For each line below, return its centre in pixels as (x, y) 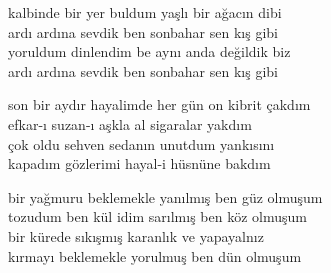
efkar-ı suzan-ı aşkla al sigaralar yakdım (130, 123)
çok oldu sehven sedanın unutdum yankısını (141, 143)
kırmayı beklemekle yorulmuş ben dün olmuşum (155, 255)
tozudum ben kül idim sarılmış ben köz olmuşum (157, 216)
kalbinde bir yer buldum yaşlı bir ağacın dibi (145, 12)
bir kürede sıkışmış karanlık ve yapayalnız (136, 235)
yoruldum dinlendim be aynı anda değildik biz (149, 51)
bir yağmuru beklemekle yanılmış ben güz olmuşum (165, 196)
